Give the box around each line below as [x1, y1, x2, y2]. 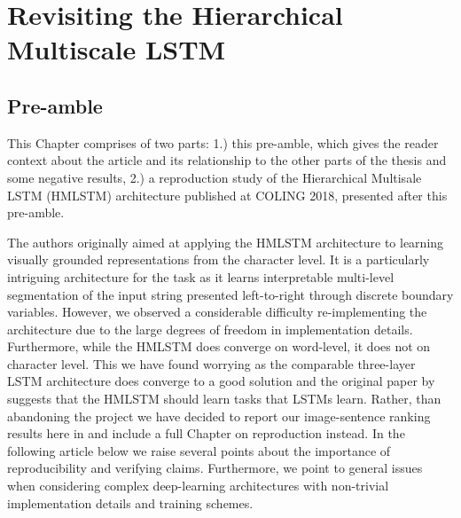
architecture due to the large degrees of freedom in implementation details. [7, 319, 413, 338]
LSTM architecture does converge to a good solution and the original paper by [7, 372, 435, 390]
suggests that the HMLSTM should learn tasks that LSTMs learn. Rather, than [7, 389, 441, 408]
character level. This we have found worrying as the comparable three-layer [7, 354, 416, 373]
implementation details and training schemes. [7, 493, 254, 512]
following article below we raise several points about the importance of [7, 441, 391, 459]
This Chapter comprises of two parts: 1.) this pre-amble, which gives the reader [7, 133, 439, 152]
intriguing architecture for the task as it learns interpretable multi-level [7, 267, 395, 286]
